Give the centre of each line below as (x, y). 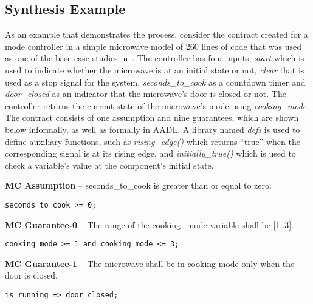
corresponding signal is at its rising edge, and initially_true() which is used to (150, 153)
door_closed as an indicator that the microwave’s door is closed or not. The (146, 94)
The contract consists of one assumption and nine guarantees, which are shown (152, 117)
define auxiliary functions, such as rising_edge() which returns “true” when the (153, 141)
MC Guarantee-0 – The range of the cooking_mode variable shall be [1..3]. (150, 224)
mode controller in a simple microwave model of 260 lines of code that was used (153, 46)
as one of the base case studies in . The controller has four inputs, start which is (155, 58)
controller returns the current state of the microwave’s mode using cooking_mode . (157, 105)
